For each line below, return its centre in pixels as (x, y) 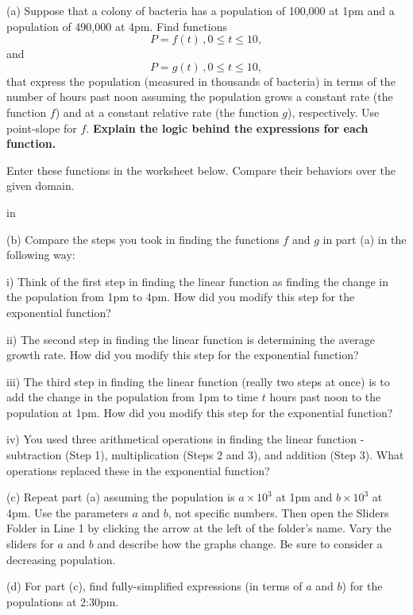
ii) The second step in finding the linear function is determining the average (191, 339)
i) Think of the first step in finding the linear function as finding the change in (198, 281)
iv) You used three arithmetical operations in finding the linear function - (185, 439)
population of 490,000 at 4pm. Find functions (117, 26)
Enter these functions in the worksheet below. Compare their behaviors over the (201, 170)
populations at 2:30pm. (63, 601)
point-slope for (42, 128)
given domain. (41, 186)
